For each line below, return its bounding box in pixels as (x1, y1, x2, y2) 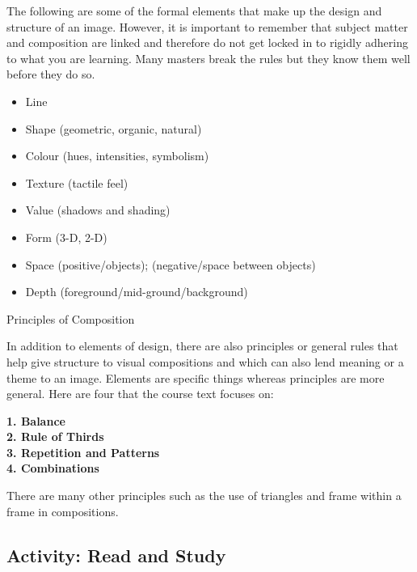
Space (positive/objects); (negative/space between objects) (25, 256, 316, 273)
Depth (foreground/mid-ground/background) (25, 283, 248, 300)
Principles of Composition (6, 310, 135, 327)
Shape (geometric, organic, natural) (25, 120, 202, 137)
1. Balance (6, 412, 65, 429)
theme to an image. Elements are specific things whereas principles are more (6, 369, 385, 386)
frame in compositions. (6, 502, 119, 519)
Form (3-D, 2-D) (25, 228, 107, 245)
